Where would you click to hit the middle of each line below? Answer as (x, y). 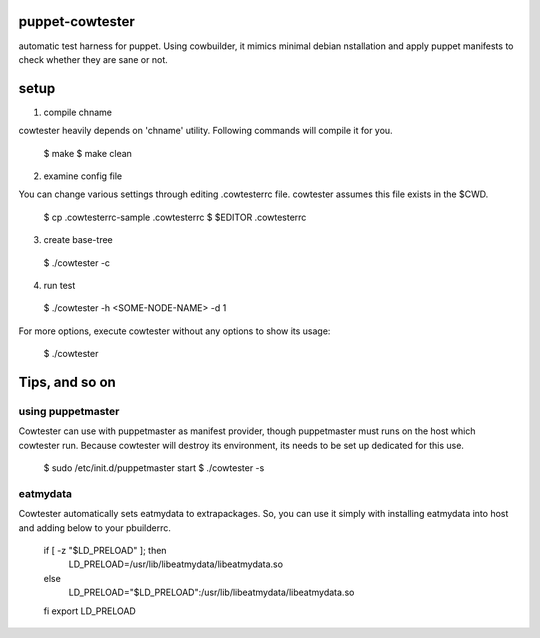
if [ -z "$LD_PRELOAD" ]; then (105, 550)
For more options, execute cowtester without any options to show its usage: (174, 331)
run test (59, 285)
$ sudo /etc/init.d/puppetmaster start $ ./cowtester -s (154, 468)
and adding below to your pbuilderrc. (95, 527)
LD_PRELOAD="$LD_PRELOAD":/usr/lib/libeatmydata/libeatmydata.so (211, 592)
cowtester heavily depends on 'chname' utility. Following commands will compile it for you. (206, 131)
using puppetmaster (69, 411)
